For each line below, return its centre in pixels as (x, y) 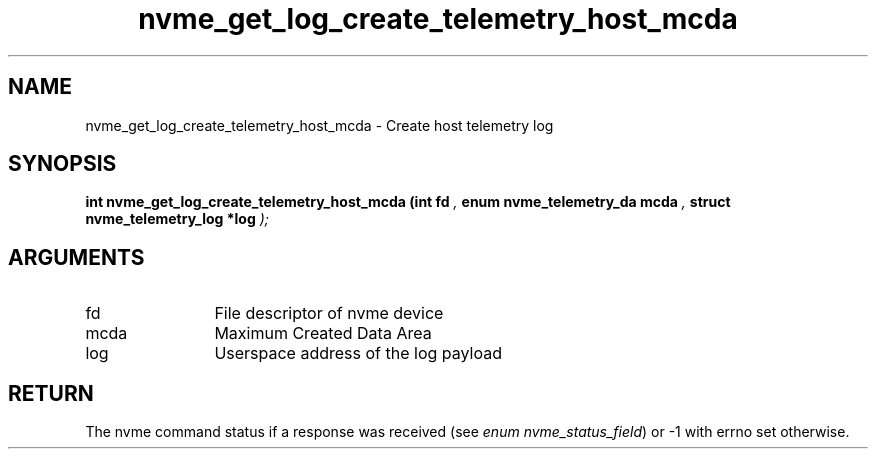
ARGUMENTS (76, 257)
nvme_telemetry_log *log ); (177, 219)
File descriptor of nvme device (329, 313)
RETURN (51, 393)
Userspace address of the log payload (358, 353)
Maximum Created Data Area (323, 333)
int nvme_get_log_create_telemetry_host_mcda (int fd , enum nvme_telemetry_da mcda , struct (408, 202)
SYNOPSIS (62, 164)
